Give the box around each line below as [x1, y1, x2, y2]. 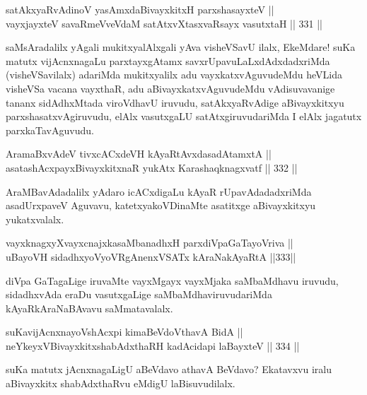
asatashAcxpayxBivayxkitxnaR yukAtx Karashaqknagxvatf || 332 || [6, 160, 298, 175]
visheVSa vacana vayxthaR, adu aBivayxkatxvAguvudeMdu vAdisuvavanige [6, 81, 335, 95]
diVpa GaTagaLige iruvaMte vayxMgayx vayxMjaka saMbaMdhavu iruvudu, [6, 273, 339, 288]
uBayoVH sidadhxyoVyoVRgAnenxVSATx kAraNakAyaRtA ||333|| [6, 249, 296, 264]
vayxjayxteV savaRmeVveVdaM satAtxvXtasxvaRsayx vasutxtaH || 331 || [6, 16, 322, 30]
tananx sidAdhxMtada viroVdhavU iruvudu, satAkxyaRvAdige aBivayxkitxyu [6, 95, 344, 110]
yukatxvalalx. [6, 211, 64, 226]
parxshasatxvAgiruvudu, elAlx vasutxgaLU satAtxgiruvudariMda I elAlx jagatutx [6, 109, 362, 124]
